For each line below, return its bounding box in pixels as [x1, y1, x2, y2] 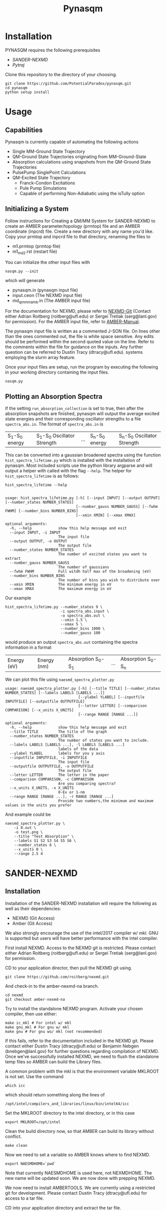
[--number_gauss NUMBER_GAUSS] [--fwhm [76, 504, 158, 509]
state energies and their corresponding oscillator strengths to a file [5, 416, 141, 422]
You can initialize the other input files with [5, 259, 90, 265]
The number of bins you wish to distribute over [58, 578, 161, 583]
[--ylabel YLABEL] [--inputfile [78, 695, 145, 700]
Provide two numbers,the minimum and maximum [58, 798, 154, 803]
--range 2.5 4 [14, 851, 43, 856]
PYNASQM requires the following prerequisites [5, 47, 100, 53]
